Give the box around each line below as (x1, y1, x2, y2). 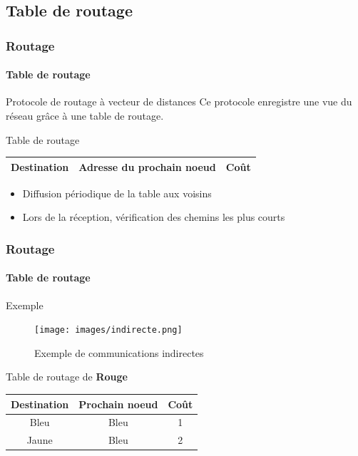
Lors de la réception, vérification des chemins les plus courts (22, 209, 285, 224)
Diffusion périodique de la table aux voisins (22, 185, 212, 200)
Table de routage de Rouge (6, 369, 128, 384)
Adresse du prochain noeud (78, 159, 216, 174)
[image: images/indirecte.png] (34, 325, 183, 336)
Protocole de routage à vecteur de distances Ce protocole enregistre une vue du (6, 94, 352, 109)
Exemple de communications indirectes (34, 345, 204, 360)
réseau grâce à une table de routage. (6, 108, 164, 123)
